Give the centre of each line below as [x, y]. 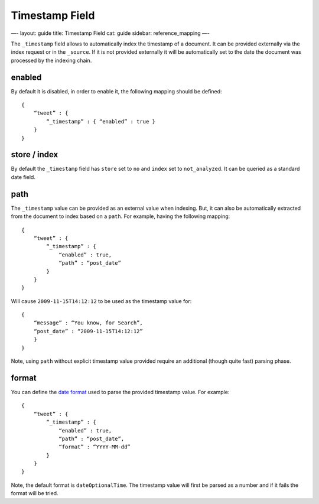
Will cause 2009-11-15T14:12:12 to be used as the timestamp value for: [101, 301]
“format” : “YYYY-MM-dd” [95, 447]
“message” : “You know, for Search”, [88, 323]
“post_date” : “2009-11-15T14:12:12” [88, 331]
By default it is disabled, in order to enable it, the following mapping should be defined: [116, 91]
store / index [35, 155]
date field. [23, 177]
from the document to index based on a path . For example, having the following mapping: [121, 216]
